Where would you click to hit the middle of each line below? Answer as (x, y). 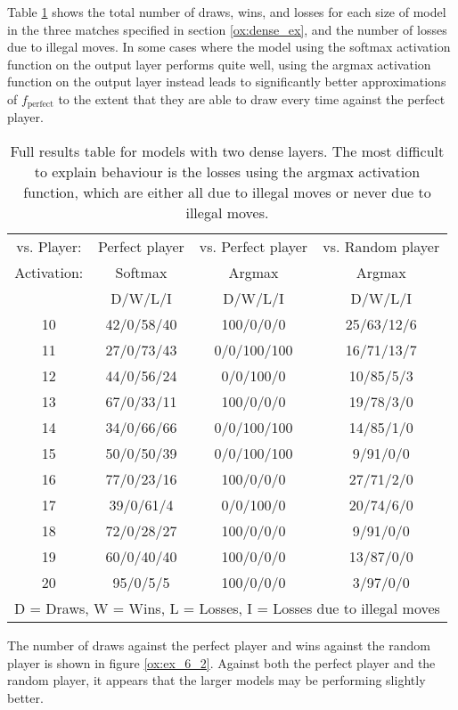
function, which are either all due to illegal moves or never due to (227, 192)
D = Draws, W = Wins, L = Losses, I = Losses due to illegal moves (227, 608)
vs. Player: (49, 247)
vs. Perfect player (254, 247)
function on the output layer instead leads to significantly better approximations (227, 82)
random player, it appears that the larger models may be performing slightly (217, 680)
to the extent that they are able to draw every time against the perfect (252, 98)
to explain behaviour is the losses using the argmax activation (227, 172)
